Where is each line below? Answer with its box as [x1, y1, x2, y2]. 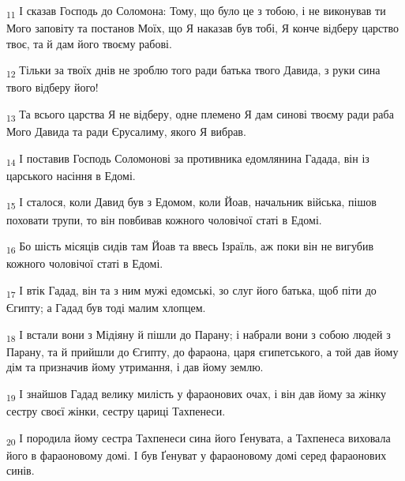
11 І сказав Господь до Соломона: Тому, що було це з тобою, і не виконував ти [6, 2, 386, 21]
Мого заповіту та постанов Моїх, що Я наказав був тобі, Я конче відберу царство [6, 20, 399, 36]
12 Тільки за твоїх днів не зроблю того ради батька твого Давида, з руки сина [6, 62, 381, 81]
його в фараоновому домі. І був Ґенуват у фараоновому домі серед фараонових [6, 446, 387, 463]
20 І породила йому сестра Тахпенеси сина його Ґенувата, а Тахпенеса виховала [6, 429, 391, 448]
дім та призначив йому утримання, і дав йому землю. [6, 359, 264, 375]
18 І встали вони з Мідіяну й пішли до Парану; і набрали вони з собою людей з [6, 325, 391, 344]
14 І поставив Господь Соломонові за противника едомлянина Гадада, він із [6, 149, 369, 168]
